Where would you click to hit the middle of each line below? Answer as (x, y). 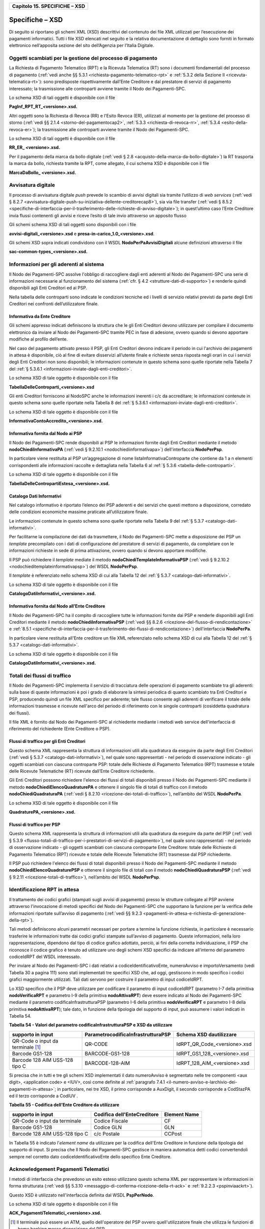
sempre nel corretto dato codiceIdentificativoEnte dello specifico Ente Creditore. (90, 1156)
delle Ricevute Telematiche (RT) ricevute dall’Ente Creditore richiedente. (82, 771)
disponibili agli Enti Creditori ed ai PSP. (48, 288)
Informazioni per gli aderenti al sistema (56, 264)
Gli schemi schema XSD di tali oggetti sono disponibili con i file (73, 225)
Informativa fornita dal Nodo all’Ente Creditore (57, 606)
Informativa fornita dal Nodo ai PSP (46, 434)
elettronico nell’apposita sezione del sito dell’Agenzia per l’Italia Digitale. (82, 45)
